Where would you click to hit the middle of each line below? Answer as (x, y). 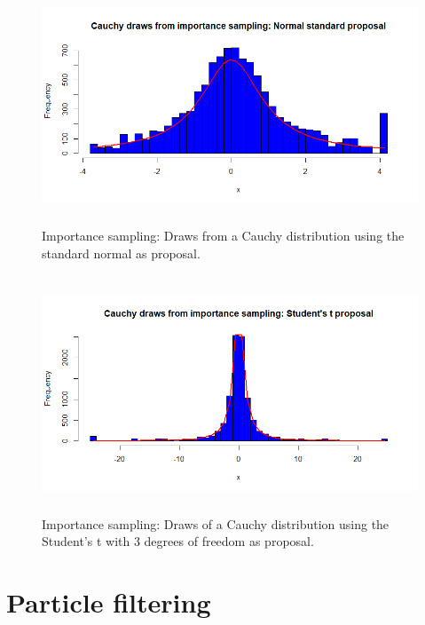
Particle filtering (109, 602)
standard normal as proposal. (121, 253)
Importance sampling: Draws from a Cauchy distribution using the (223, 236)
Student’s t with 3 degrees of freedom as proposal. (178, 541)
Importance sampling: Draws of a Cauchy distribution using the (216, 523)
